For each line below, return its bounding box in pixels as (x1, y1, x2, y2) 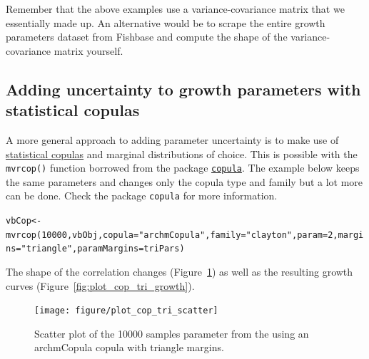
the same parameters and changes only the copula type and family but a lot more (6, 174, 363, 189)
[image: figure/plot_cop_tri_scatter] (34, 306, 218, 316)
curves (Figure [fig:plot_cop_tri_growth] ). (6, 278, 195, 293)
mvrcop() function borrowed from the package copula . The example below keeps (6, 160, 360, 175)
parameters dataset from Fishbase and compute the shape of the (6, 29, 288, 44)
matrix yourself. (54, 43, 123, 58)
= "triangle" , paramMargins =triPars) (16, 244, 185, 254)
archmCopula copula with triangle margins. (34, 340, 224, 355)
